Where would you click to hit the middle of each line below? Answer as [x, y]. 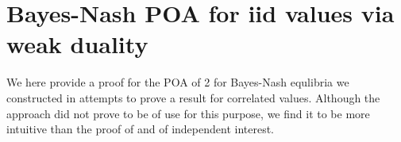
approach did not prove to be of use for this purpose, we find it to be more [188, 113]
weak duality [77, 44]
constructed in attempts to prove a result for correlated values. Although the [193, 97]
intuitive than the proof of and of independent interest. [141, 129]
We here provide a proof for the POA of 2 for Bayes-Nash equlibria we [178, 82]
